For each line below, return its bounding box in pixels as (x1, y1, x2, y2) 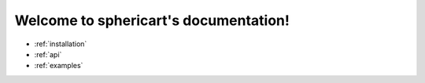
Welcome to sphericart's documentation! (14, 12, 290, 29)
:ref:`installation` (34, 39, 87, 49)
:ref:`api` (34, 49, 62, 59)
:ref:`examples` (34, 61, 83, 70)
